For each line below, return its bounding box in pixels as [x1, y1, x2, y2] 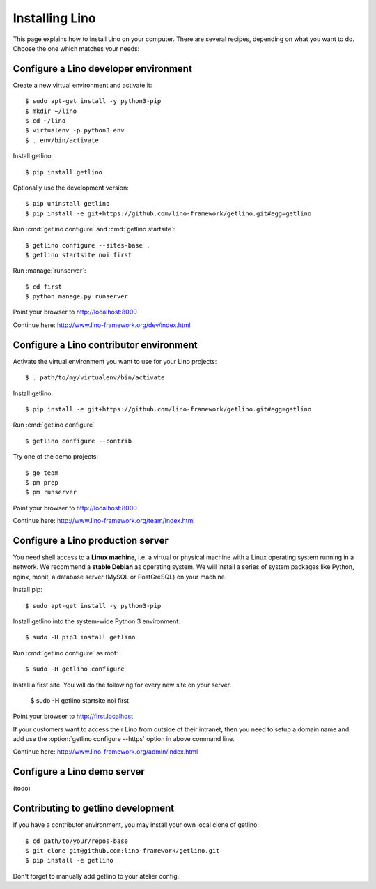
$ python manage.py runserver [25, 293, 129, 301]
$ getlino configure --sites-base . [25, 241, 150, 249]
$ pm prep [25, 478, 58, 486]
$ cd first [25, 282, 63, 291]
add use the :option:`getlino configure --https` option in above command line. [13, 735, 235, 743]
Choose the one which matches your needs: [13, 44, 140, 52]
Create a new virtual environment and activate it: [13, 81, 152, 89]
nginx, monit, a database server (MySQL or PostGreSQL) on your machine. [13, 572, 227, 581]
